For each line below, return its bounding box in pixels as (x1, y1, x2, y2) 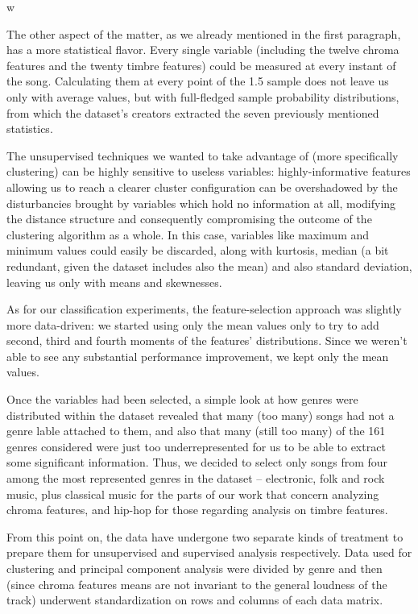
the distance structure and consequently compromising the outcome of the (6, 210, 372, 227)
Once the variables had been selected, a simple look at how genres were (6, 391, 358, 408)
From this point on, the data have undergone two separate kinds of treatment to (6, 528, 404, 545)
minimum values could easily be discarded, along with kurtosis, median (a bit (6, 242, 389, 259)
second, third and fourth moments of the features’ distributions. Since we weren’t (6, 332, 408, 349)
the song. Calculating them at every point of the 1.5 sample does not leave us (6, 73, 389, 89)
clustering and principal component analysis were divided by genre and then (6, 560, 383, 576)
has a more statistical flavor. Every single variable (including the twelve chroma (6, 41, 399, 58)
